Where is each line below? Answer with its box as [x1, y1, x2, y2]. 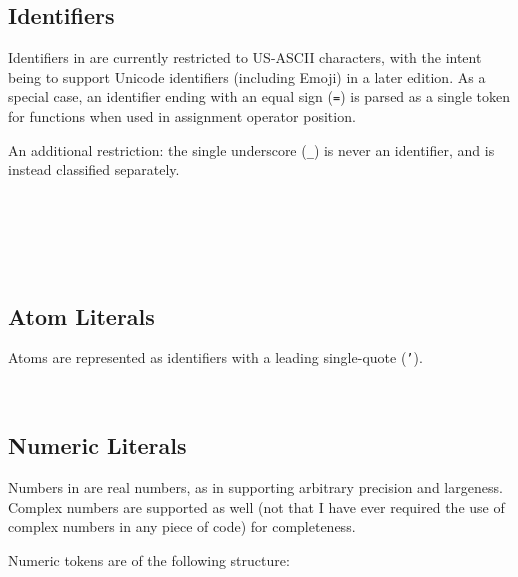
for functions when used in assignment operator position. [8, 106, 356, 127]
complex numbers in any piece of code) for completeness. [8, 516, 356, 537]
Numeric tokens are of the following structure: [8, 549, 290, 570]
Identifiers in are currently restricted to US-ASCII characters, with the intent [8, 47, 482, 68]
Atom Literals [8, 300, 155, 331]
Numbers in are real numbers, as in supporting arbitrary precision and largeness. [8, 476, 503, 497]
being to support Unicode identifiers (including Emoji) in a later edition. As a [8, 66, 486, 87]
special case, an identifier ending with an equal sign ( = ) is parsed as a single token [8, 86, 511, 107]
